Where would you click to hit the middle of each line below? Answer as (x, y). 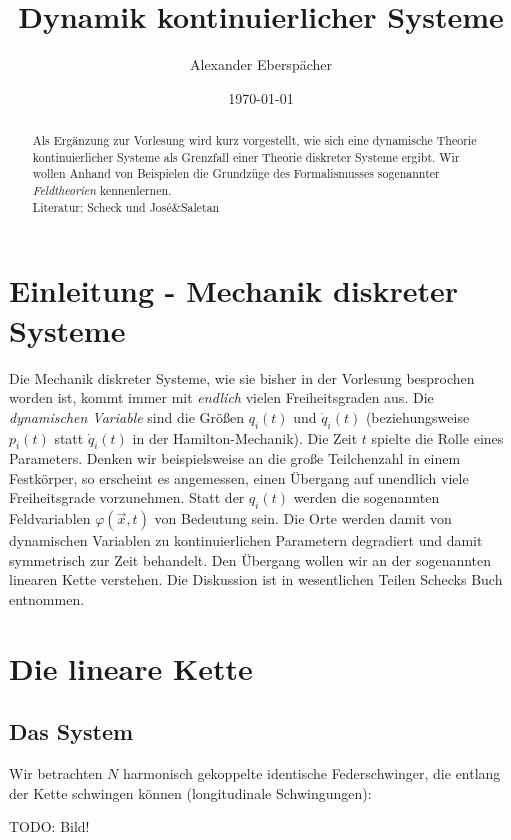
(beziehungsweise (417, 416)
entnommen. (47, 599)
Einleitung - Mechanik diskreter (234, 290)
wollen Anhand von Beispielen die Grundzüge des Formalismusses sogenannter (236, 173)
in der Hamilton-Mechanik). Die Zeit (245, 437)
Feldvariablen (50, 518)
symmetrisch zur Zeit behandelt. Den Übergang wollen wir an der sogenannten (250, 559)
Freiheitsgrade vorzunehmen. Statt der (127, 497)
